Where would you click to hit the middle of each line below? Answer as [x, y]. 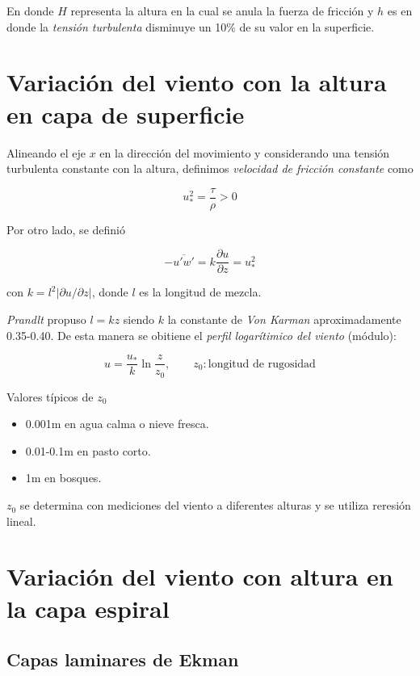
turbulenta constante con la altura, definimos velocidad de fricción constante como [210, 168]
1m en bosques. [63, 478]
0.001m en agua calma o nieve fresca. [117, 424]
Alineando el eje [46, 152]
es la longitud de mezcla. [200, 292]
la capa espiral [88, 608]
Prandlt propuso [46, 319]
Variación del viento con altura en [200, 576]
